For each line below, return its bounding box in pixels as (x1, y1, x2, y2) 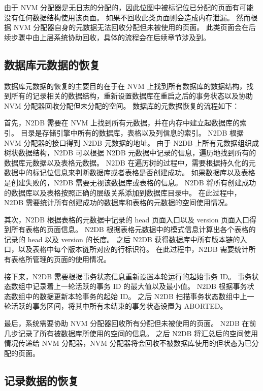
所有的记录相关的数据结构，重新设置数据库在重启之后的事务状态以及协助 (11, 90, 253, 101)
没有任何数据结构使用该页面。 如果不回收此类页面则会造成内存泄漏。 (4, 12, 234, 22)
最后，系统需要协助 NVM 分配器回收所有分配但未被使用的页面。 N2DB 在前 (4, 318, 256, 329)
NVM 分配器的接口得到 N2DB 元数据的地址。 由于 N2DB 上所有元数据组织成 (4, 137, 259, 148)
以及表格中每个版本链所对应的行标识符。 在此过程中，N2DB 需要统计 (18, 244, 249, 254)
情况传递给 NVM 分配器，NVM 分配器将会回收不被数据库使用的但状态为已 (4, 338, 252, 348)
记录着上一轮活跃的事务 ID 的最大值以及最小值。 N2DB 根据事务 (32, 281, 247, 291)
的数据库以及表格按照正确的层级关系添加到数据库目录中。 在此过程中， (4, 187, 241, 198)
